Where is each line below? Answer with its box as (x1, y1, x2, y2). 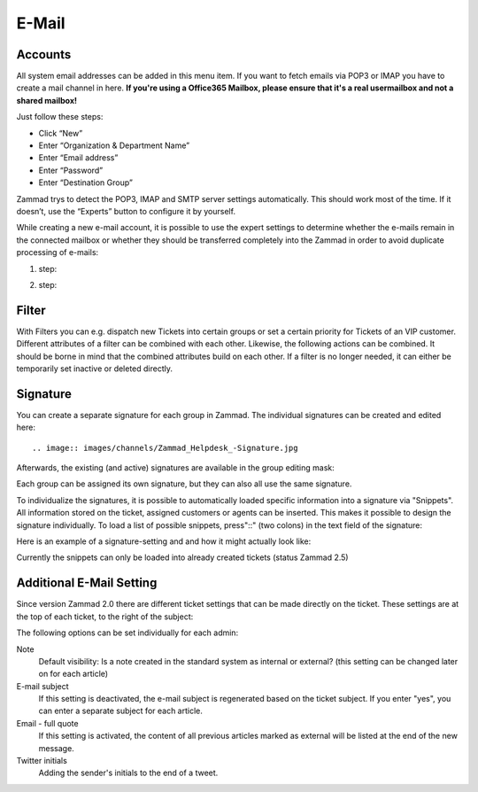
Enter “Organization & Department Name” (38, 140, 190, 151)
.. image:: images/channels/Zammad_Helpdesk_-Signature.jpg (32, 443, 298, 453)
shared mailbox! (16, 95, 77, 105)
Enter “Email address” (38, 152, 119, 163)
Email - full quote (16, 718, 79, 728)
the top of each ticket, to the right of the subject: (16, 611, 194, 622)
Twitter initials (16, 756, 68, 766)
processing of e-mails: (16, 247, 99, 258)
